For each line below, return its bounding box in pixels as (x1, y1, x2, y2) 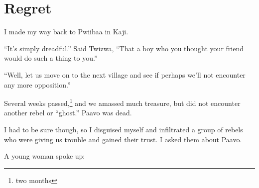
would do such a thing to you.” (4, 53, 98, 63)
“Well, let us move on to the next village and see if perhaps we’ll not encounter (4, 69, 246, 80)
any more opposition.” (4, 79, 71, 90)
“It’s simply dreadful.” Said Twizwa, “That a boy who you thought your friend (4, 43, 244, 53)
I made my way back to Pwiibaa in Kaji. (4, 26, 129, 37)
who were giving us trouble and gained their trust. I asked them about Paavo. (4, 134, 242, 144)
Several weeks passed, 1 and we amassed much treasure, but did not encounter (4, 96, 241, 108)
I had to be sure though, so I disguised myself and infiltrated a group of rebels (4, 124, 243, 134)
